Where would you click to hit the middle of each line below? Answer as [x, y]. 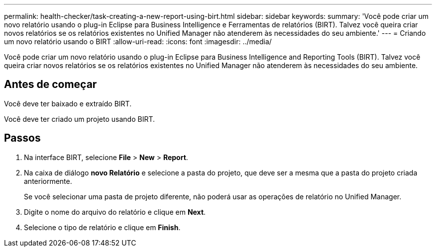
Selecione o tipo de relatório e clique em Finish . [102, 227]
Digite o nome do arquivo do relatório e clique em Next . [115, 212]
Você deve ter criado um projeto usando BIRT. [80, 119]
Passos [22, 138]
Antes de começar [51, 84]
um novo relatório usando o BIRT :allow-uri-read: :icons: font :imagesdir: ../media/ [138, 42]
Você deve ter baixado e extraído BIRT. [68, 103]
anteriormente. [48, 181]
